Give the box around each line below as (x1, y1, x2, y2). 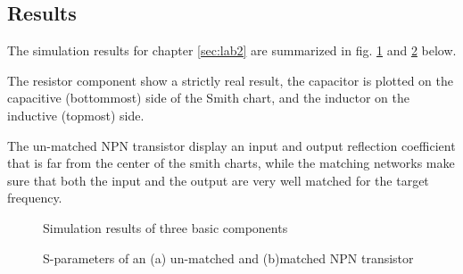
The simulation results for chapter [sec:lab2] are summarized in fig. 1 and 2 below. (7, 41, 457, 60)
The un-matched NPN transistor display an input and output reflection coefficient (7, 136, 456, 154)
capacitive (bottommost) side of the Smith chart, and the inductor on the (7, 88, 409, 107)
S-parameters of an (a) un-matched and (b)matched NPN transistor (43, 248, 414, 267)
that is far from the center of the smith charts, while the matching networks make (7, 154, 455, 172)
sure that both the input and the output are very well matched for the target (7, 170, 429, 189)
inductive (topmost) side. (7, 105, 145, 124)
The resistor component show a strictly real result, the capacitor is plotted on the (7, 71, 453, 89)
